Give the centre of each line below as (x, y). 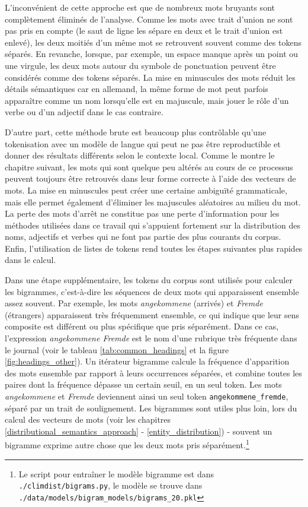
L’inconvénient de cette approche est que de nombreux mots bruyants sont (140, 7)
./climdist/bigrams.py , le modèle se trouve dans (110, 485)
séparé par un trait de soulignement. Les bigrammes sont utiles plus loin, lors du (151, 408)
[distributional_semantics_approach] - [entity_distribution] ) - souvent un (139, 431)
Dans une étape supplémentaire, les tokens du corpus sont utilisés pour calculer (149, 280)
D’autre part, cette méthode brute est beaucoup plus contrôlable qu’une (136, 131)
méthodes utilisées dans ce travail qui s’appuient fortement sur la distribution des (153, 225)
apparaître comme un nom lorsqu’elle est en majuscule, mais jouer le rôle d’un (147, 100)
